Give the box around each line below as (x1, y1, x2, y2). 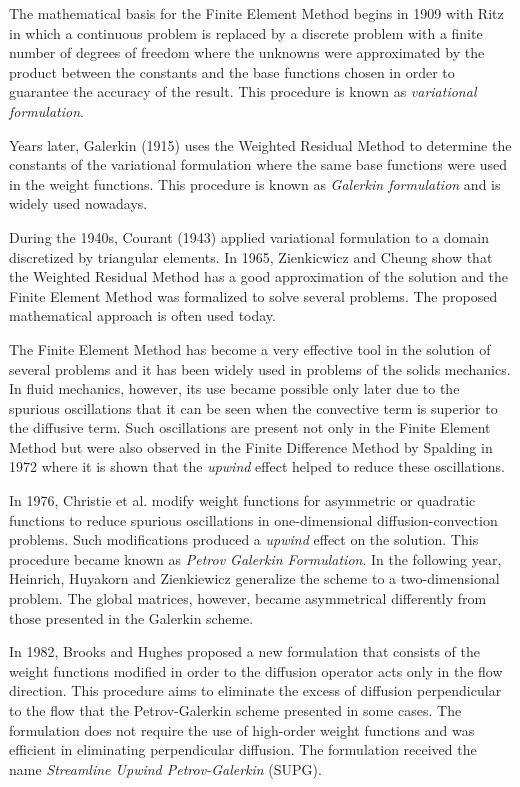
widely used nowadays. (9, 193, 148, 214)
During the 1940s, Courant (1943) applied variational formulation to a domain (9, 226, 489, 247)
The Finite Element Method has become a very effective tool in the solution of (9, 338, 491, 359)
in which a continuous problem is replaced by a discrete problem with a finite (9, 22, 483, 43)
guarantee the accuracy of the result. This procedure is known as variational (9, 81, 477, 102)
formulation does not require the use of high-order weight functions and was (9, 719, 475, 740)
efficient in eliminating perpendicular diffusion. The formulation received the (9, 739, 477, 760)
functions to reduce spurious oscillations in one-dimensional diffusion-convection (9, 509, 498, 530)
